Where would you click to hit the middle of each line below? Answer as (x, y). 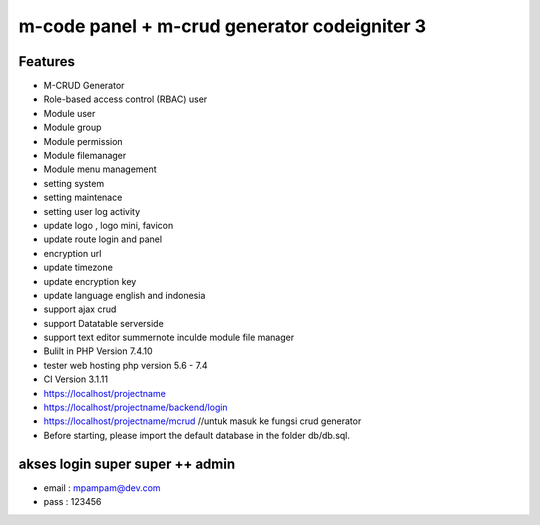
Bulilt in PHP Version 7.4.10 (98, 351)
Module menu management (100, 169)
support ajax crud (80, 309)
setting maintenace (83, 197)
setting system (74, 183)
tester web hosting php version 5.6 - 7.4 (126, 365)
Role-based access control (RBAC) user (125, 99)
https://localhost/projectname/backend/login (136, 407)
